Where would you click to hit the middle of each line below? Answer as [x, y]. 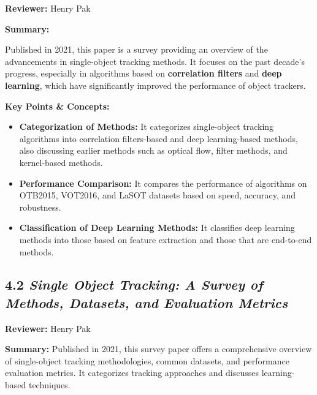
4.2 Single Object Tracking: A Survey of [134, 284]
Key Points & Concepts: [57, 106]
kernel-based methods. [61, 162]
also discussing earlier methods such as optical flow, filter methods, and [153, 150]
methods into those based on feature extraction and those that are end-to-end [166, 239]
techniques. [49, 385]
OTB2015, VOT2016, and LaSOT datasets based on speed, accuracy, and [158, 195]
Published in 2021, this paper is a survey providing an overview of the [136, 49]
